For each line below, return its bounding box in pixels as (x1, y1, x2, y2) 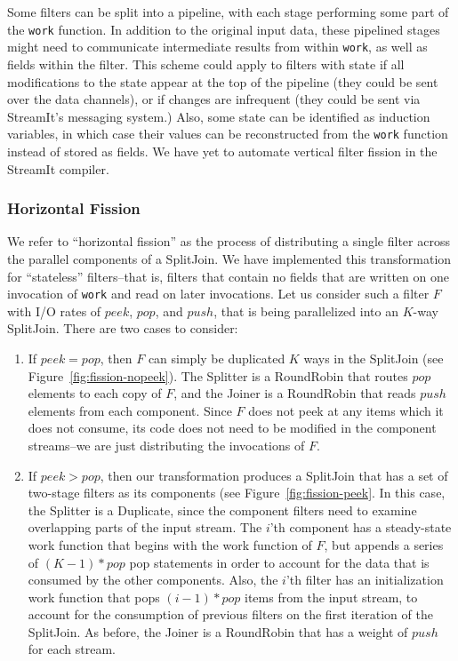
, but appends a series (324, 535, 444, 553)
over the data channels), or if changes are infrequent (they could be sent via (7, 90, 421, 108)
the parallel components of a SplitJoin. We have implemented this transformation (7, 249, 452, 267)
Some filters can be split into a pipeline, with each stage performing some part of (7, 3, 449, 20)
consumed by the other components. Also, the (28, 570, 278, 589)
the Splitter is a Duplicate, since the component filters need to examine (28, 500, 417, 519)
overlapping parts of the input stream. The (28, 518, 262, 537)
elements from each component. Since (28, 401, 232, 419)
